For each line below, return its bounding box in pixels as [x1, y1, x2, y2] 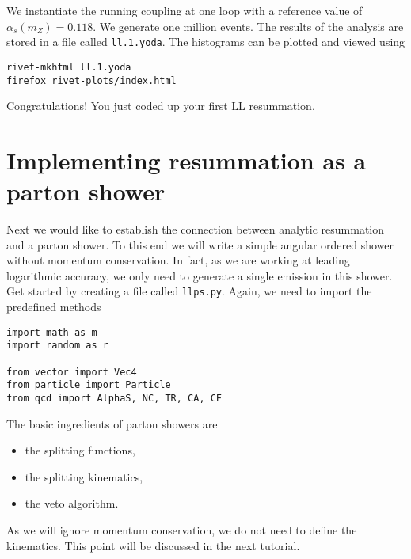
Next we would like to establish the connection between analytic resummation [6, 221, 385, 238]
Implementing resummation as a [6, 143, 367, 176]
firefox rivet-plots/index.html [6, 74, 177, 86]
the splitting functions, [25, 442, 135, 458]
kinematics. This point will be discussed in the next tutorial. [6, 537, 300, 553]
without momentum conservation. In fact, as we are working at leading [6, 252, 350, 268]
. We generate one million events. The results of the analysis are [93, 17, 404, 34]
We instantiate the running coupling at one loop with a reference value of [6, 2, 363, 18]
